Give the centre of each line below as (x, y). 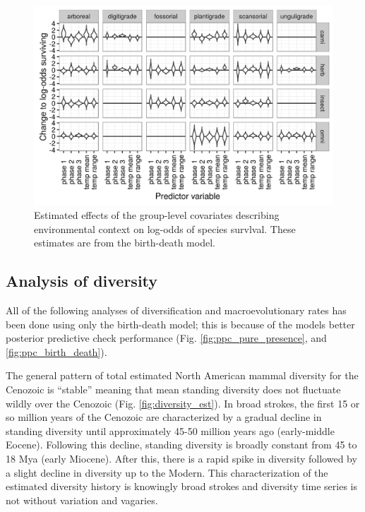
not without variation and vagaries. (82, 500)
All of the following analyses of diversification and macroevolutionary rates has (176, 310)
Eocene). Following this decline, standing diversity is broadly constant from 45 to (181, 445)
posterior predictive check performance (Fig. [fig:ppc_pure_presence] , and (166, 338)
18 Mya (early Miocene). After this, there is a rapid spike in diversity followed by (181, 458)
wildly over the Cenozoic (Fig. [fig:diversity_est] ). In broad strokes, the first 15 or (183, 403)
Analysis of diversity (82, 281)
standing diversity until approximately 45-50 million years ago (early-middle (170, 430)
